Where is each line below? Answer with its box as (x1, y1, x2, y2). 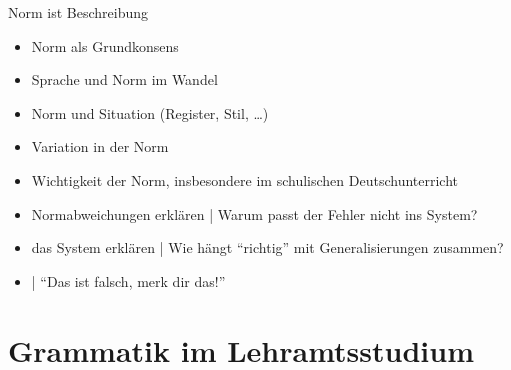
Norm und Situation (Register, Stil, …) (31, 102, 269, 123)
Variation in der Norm (31, 136, 169, 157)
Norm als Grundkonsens (31, 35, 179, 56)
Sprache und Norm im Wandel (31, 69, 218, 90)
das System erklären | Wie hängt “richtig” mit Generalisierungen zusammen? (31, 237, 504, 258)
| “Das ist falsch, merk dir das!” (31, 270, 226, 291)
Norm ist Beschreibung (8, 2, 149, 22)
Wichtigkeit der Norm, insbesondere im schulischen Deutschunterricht (31, 169, 458, 190)
